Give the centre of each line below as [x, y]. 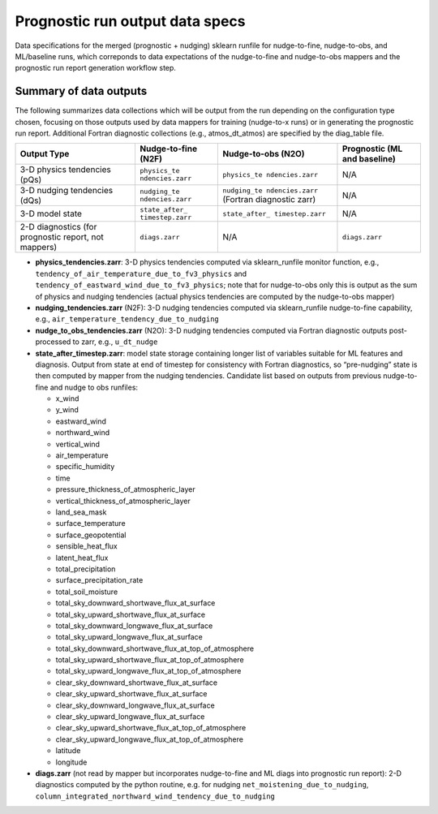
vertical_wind [78, 444]
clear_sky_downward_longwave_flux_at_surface [135, 705]
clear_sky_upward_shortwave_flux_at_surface [131, 694]
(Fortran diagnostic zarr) [269, 199]
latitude [68, 751]
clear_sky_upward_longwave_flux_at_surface [130, 717]
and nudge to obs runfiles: [94, 387]
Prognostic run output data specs [131, 21]
